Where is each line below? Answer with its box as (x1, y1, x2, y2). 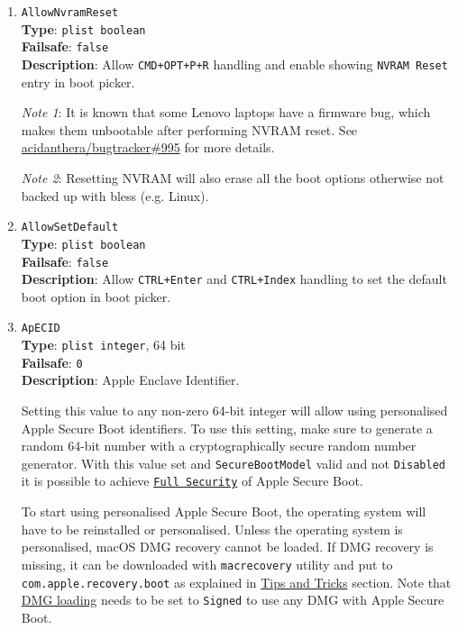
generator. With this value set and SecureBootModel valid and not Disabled (21, 453, 445, 472)
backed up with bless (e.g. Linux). (21, 186, 209, 205)
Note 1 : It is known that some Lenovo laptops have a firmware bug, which (21, 103, 431, 122)
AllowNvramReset (21, 6, 119, 19)
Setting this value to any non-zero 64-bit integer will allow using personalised (21, 400, 448, 419)
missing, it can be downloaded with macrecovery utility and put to (21, 554, 393, 573)
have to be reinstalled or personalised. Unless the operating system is (21, 519, 403, 538)
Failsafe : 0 (21, 352, 83, 371)
